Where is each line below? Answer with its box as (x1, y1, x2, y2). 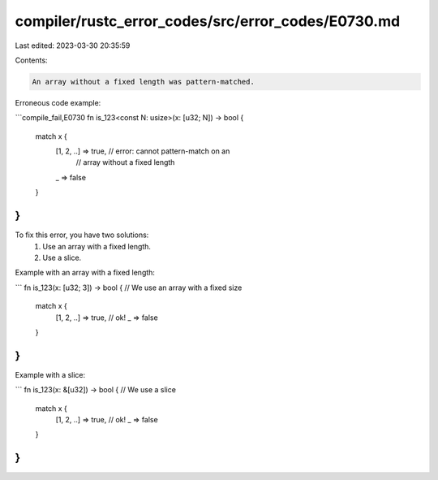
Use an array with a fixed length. (42, 241, 152, 251)
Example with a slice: (15, 370, 86, 379)
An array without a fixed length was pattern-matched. (32, 77, 255, 86)
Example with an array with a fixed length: (15, 268, 156, 278)
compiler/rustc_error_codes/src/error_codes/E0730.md (15, 12, 401, 30)
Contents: (15, 55, 48, 65)
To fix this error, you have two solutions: (15, 230, 149, 240)
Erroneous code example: (15, 97, 101, 107)
